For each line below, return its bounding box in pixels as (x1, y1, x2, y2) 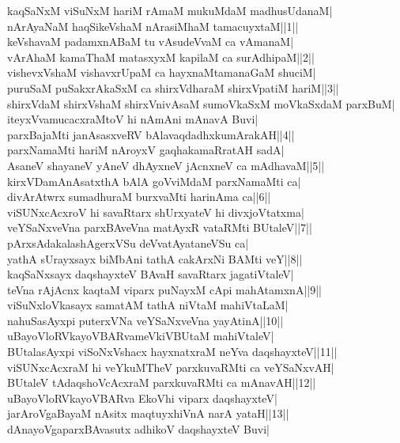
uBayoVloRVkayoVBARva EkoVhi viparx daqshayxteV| (7, 389, 277, 406)
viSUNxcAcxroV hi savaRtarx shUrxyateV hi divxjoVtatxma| (7, 203, 304, 220)
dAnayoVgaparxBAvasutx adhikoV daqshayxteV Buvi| (7, 421, 270, 437)
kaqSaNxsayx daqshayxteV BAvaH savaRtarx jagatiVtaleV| (7, 266, 294, 282)
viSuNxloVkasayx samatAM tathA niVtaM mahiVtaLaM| (7, 297, 289, 313)
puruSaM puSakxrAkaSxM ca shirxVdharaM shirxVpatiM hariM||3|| (7, 79, 339, 96)
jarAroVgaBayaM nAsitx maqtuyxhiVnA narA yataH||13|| (7, 405, 289, 422)
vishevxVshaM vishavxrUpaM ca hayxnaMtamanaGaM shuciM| (7, 64, 316, 81)
